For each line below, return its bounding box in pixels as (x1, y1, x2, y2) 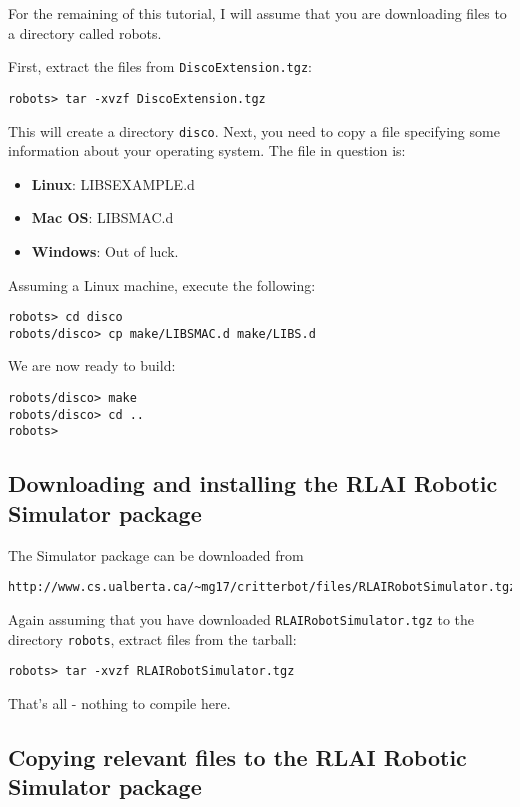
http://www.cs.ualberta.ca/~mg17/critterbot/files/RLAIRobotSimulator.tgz (8, 580, 517, 595)
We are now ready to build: (8, 355, 176, 376)
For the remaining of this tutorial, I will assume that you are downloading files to (8, 3, 507, 23)
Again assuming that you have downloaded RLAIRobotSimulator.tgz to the (8, 608, 475, 629)
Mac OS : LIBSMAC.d (31, 207, 174, 228)
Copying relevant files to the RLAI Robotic (8, 741, 467, 772)
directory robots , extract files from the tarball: (8, 628, 297, 649)
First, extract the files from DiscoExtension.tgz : (8, 56, 312, 77)
